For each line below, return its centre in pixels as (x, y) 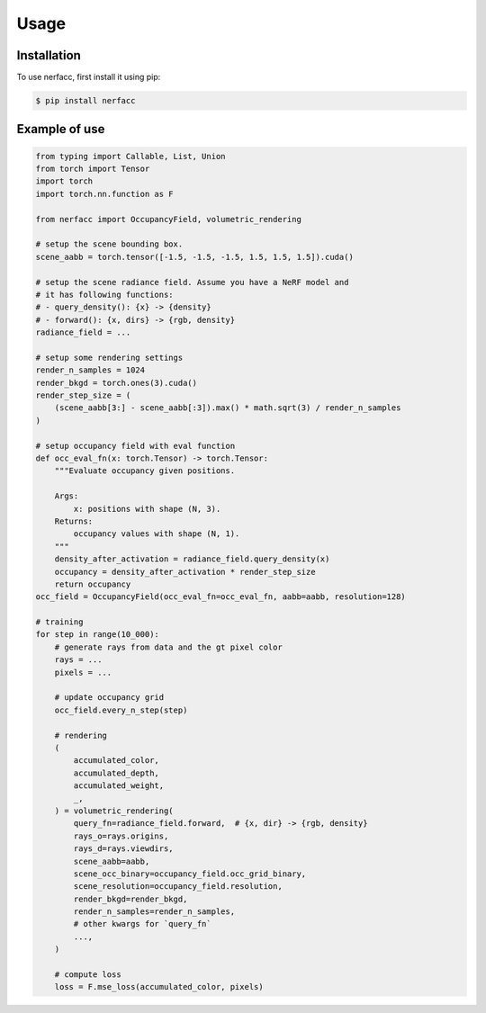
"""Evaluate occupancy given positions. (145, 471)
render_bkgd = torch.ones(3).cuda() (117, 383)
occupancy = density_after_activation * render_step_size (185, 572)
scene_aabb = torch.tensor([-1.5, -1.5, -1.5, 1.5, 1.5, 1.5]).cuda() (195, 257)
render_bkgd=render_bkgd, (130, 899)
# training (59, 622)
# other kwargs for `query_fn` (142, 924)
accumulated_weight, (119, 786)
